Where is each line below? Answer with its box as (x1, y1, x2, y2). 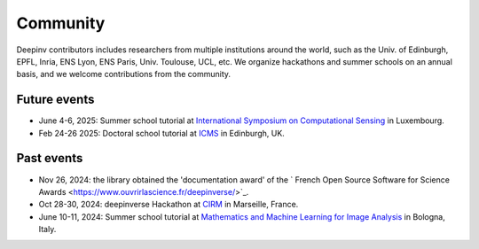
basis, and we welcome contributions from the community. (16, 69, 231, 80)
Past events (16, 151, 83, 166)
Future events (16, 92, 95, 107)
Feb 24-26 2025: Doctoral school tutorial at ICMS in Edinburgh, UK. (38, 128, 286, 138)
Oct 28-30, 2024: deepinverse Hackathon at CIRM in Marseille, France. (38, 199, 299, 210)
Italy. (38, 224, 57, 235)
